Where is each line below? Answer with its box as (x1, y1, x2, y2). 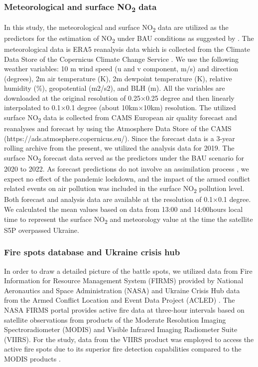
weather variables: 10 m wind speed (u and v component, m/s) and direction (4, 63, 239, 74)
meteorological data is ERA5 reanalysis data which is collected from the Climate (4, 43, 250, 54)
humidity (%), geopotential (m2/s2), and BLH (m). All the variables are (4, 83, 225, 93)
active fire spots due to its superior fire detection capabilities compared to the (4, 344, 242, 354)
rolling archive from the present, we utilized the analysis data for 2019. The (4, 143, 235, 153)
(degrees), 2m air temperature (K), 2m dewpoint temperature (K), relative (4, 73, 232, 83)
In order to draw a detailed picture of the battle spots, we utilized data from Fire (4, 265, 253, 276)
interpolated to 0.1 (4, 102, 61, 113)
